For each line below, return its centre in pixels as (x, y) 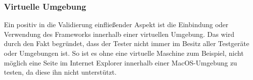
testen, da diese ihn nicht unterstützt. (60, 72)
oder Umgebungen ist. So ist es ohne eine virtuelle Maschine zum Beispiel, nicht (124, 53)
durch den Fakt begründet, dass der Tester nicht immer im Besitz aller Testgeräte (127, 43)
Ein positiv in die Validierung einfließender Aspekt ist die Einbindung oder (116, 24)
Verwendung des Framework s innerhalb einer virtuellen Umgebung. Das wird (119, 34)
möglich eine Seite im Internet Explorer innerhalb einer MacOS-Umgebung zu (121, 62)
